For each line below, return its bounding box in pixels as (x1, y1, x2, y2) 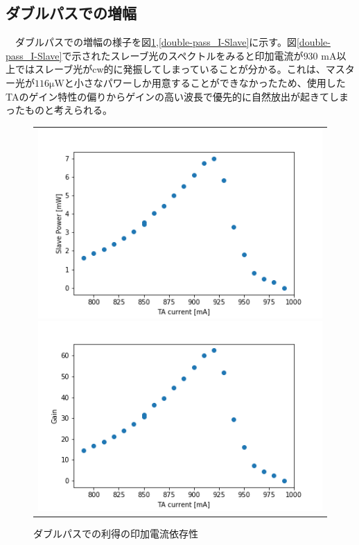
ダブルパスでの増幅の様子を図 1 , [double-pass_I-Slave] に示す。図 (15, 35, 297, 49)
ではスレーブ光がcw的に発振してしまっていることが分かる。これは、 (15, 62, 326, 76)
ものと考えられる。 (24, 103, 112, 117)
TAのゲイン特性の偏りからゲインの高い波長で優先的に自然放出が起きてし (6, 89, 339, 103)
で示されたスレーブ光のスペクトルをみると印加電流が (62, 48, 304, 62)
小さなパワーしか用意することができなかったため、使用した (73, 75, 346, 89)
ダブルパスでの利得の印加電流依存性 (33, 526, 198, 540)
